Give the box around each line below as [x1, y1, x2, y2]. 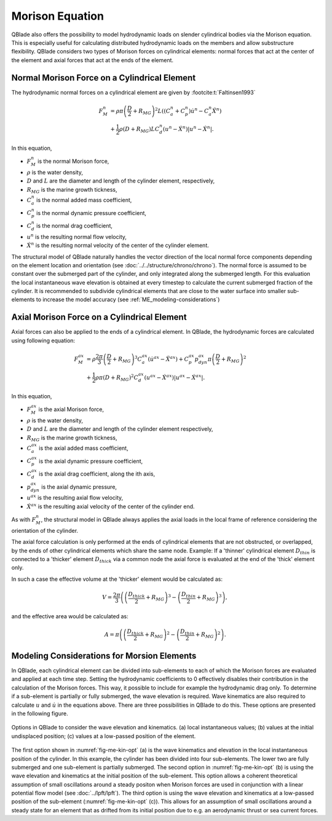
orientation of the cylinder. [11, 527, 79, 534]
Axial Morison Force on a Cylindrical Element [11, 312, 187, 323]
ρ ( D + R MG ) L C [119, 126, 160, 134]
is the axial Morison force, [38, 406, 105, 413]
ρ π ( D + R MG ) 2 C [95, 372, 138, 382]
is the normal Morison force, [38, 157, 109, 165]
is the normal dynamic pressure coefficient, [36, 209, 147, 216]
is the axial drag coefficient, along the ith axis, [39, 470, 156, 477]
